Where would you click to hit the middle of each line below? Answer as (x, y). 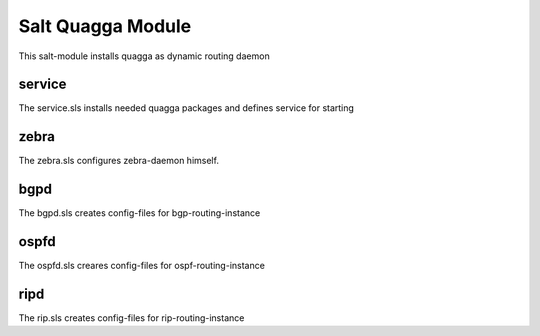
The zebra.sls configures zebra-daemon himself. (119, 161)
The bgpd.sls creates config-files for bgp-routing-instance (139, 213)
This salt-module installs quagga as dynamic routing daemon (144, 56)
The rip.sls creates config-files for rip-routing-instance (131, 318)
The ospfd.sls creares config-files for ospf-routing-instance (141, 266)
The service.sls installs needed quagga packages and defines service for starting (186, 108)
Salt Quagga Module (105, 26)
